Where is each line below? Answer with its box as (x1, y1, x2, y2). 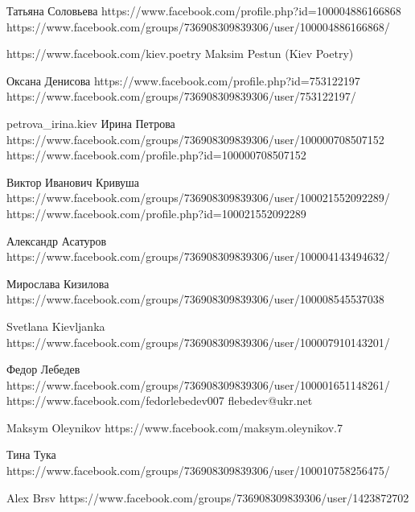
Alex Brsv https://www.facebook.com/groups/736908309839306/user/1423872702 (6, 489, 409, 506)
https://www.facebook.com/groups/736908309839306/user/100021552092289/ (6, 189, 390, 206)
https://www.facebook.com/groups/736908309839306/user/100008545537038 (6, 291, 384, 308)
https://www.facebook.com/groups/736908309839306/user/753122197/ (6, 88, 356, 105)
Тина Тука (6, 446, 56, 463)
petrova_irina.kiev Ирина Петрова (6, 114, 175, 131)
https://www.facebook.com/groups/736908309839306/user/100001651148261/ (6, 376, 390, 393)
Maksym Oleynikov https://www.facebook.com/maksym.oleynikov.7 (6, 419, 343, 436)
